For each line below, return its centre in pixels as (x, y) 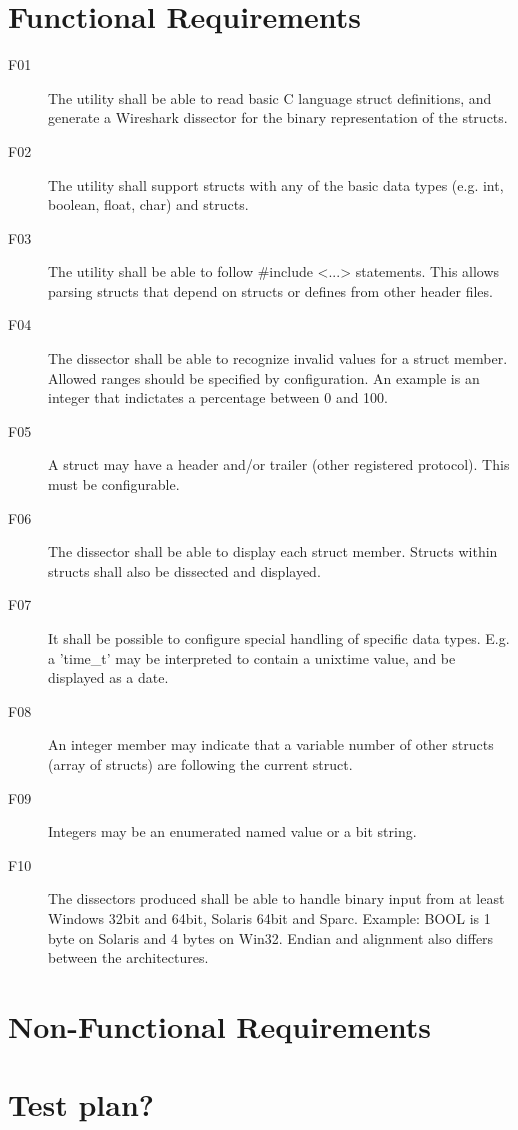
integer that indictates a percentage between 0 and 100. (218, 397)
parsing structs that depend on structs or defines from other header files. (270, 290)
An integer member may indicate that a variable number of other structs (271, 744)
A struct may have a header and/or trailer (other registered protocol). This (279, 464)
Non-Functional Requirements (219, 1025)
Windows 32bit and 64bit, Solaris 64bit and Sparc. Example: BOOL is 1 (269, 917)
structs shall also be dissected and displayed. (184, 570)
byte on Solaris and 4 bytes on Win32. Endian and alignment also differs (271, 937)
